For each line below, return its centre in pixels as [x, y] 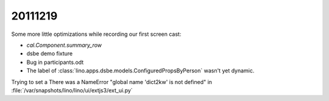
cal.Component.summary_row [64, 45]
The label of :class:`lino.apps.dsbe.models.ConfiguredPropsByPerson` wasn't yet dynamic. [140, 71]
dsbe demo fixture [50, 54]
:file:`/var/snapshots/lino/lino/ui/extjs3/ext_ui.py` [72, 90]
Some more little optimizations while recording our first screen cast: [96, 34]
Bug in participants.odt [55, 62]
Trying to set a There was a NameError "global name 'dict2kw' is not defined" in [112, 82]
